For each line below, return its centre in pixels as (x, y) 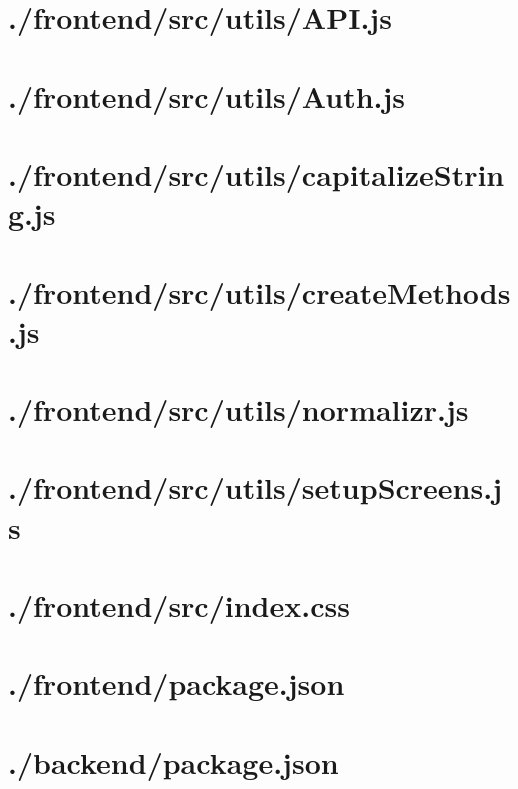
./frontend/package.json (176, 683)
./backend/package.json (173, 761)
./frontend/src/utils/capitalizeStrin (256, 173)
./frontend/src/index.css (179, 605)
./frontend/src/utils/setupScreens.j (255, 487)
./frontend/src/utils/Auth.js (207, 95)
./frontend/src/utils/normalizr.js (238, 409)
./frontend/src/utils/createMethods (259, 291)
